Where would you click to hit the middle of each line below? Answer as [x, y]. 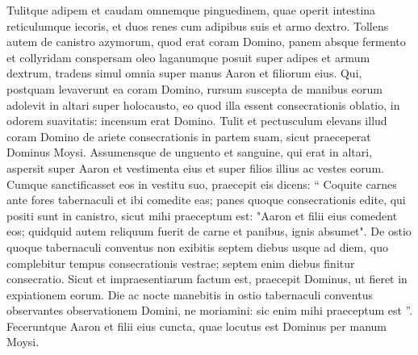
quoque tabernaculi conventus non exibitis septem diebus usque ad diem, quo [197, 246]
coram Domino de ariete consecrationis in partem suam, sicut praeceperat [189, 136]
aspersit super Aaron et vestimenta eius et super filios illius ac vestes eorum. [195, 167]
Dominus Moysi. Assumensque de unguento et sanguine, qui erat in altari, [190, 152]
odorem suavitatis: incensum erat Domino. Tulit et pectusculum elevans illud [197, 121]
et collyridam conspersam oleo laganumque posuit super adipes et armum [188, 57]
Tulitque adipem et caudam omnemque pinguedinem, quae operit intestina [191, 10]
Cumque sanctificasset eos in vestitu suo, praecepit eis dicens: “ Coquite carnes [202, 184]
